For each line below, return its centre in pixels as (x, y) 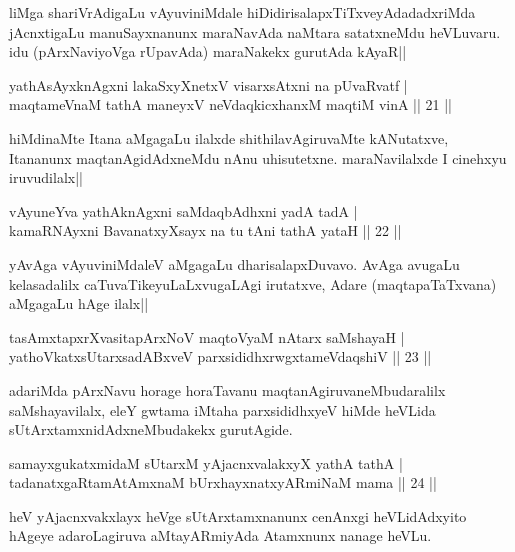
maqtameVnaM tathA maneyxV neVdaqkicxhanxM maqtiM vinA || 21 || (231, 104)
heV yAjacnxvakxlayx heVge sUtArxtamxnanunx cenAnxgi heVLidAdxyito (238, 515)
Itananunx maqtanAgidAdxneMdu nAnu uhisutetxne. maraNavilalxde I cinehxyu (258, 157)
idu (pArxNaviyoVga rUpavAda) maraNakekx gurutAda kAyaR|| (208, 51)
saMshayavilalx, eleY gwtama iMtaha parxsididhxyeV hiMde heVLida (222, 409)
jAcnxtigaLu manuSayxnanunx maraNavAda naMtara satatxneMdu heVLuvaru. (255, 31)
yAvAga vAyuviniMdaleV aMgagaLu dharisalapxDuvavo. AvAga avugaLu (234, 263)
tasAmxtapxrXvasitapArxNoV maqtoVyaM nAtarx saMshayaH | (207, 336)
